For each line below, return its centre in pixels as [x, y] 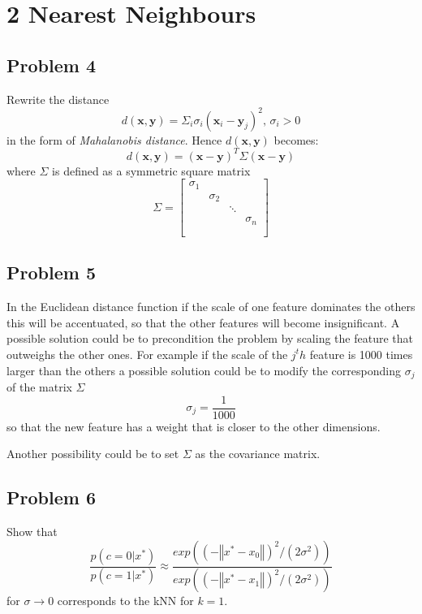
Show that [32, 531]
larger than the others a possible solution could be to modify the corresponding [204, 370]
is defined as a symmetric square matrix [151, 170]
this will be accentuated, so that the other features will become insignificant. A [203, 322]
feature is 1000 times [361, 354]
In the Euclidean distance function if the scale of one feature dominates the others [211, 307]
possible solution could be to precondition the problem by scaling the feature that [210, 338]
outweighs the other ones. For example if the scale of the [147, 354]
